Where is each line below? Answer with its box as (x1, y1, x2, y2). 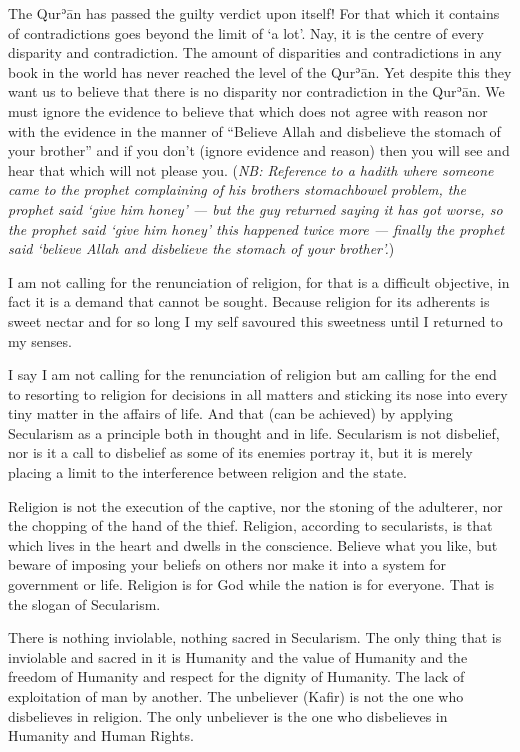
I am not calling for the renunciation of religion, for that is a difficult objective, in (8, 271, 510, 292)
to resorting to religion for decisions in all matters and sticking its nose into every (8, 383, 508, 404)
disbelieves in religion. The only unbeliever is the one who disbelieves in (8, 705, 448, 726)
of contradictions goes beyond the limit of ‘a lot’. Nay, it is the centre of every (8, 22, 484, 43)
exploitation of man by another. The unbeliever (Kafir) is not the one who (8, 686, 464, 706)
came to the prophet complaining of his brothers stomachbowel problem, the (8, 179, 467, 200)
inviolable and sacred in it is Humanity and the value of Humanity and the (8, 646, 468, 667)
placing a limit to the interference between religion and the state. (8, 462, 407, 483)
